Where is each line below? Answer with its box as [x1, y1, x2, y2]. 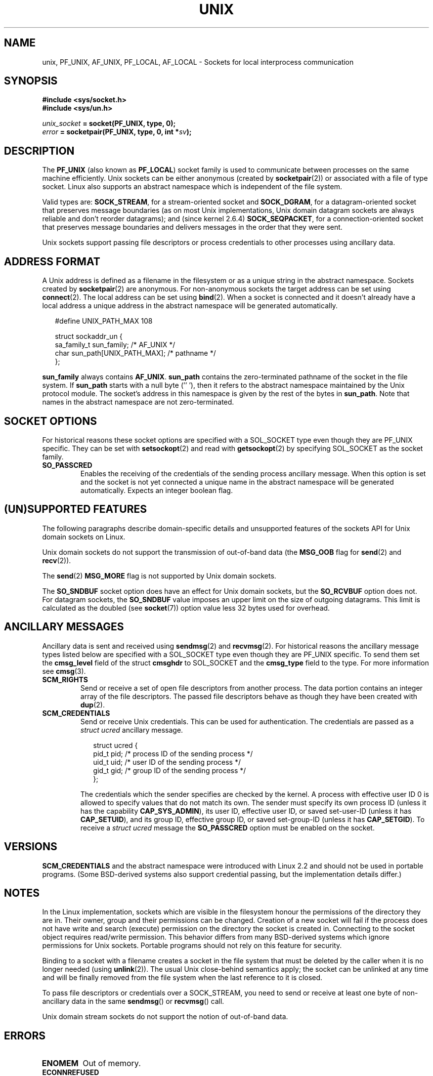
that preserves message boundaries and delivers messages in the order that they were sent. [42, 223, 343, 232]
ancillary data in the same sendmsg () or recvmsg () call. [42, 997, 224, 1006]
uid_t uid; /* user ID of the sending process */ [93, 757, 241, 766]
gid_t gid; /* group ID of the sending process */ [93, 766, 246, 775]
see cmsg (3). [42, 666, 86, 675]
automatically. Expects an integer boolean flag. [80, 486, 233, 495]
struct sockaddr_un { [55, 332, 123, 341]
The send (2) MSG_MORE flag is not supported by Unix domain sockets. [42, 571, 276, 580]
